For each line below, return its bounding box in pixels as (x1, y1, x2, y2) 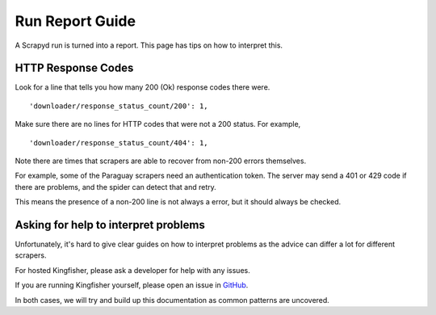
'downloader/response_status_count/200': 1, (29, 101, 209, 111)
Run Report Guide (15, 12, 136, 30)
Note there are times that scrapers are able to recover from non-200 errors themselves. (15, 156, 307, 166)
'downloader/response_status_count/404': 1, (29, 138, 209, 147)
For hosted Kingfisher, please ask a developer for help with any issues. (15, 265, 250, 275)
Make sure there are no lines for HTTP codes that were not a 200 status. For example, (15, 120, 301, 129)
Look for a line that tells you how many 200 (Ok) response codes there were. (15, 82, 270, 92)
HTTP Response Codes (15, 61, 134, 75)
